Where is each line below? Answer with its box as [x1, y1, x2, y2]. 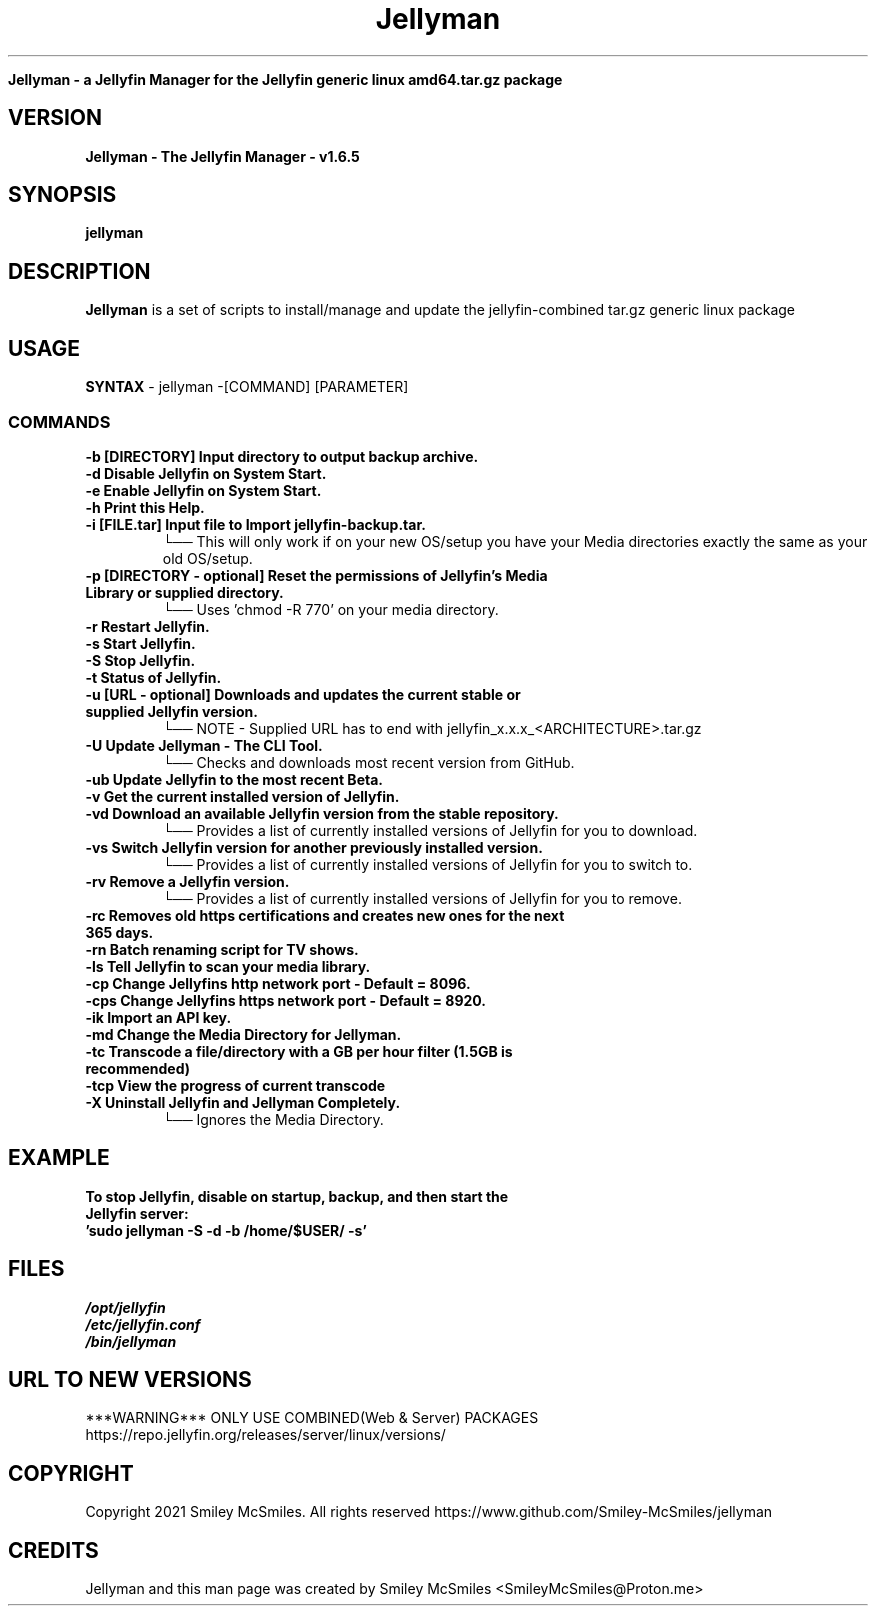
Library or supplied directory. [85, 583, 284, 601]
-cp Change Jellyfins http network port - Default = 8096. [85, 974, 471, 992]
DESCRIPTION [8, 258, 151, 284]
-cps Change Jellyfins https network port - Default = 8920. [85, 991, 487, 1009]
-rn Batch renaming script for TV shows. [85, 940, 359, 958]
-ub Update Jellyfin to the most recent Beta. [85, 770, 383, 788]
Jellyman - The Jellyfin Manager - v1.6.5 [85, 147, 360, 165]
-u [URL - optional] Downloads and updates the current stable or [85, 685, 521, 703]
